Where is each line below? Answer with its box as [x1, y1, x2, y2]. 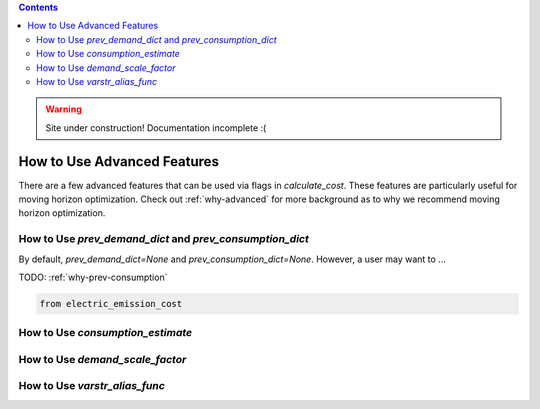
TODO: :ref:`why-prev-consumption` [18, 271, 168, 283]
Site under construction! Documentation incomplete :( [45, 121, 267, 134]
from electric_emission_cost [39, 298, 183, 309]
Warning [45, 103, 82, 115]
